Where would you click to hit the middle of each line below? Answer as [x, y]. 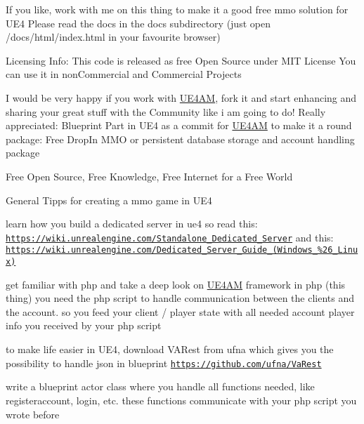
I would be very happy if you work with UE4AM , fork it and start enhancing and [181, 97]
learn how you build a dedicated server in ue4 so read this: [132, 224]
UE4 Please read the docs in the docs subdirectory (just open [138, 23]
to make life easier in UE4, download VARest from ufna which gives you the [170, 349]
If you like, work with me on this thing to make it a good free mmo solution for [177, 9]
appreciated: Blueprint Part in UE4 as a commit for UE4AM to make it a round [179, 125]
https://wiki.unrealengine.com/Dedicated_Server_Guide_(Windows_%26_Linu [182, 250]
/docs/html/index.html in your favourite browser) [113, 37]
